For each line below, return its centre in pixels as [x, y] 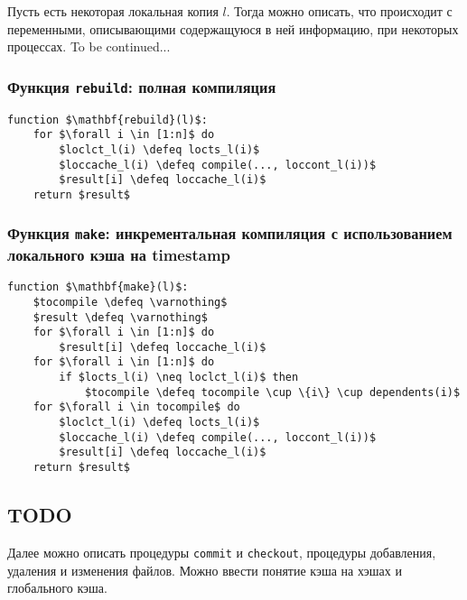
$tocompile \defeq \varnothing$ [130, 302]
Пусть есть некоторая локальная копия [113, 11]
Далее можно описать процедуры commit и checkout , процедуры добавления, [222, 552]
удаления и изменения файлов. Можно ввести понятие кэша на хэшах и [205, 570]
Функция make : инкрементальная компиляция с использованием [230, 233]
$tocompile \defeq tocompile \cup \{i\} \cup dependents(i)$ [272, 392]
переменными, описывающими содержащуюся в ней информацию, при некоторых [233, 28]
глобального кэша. [57, 588]
